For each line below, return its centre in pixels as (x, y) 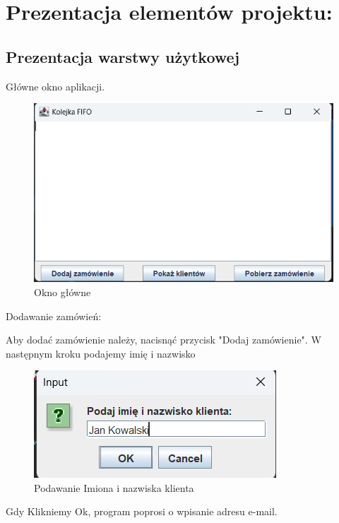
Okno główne (63, 292)
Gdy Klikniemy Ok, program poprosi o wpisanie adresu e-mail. (142, 511)
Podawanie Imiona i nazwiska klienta (114, 487)
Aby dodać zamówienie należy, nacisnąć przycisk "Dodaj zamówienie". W (163, 340)
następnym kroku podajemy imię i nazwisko (101, 353)
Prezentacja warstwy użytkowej (123, 56)
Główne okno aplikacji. (55, 86)
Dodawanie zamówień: (54, 316)
